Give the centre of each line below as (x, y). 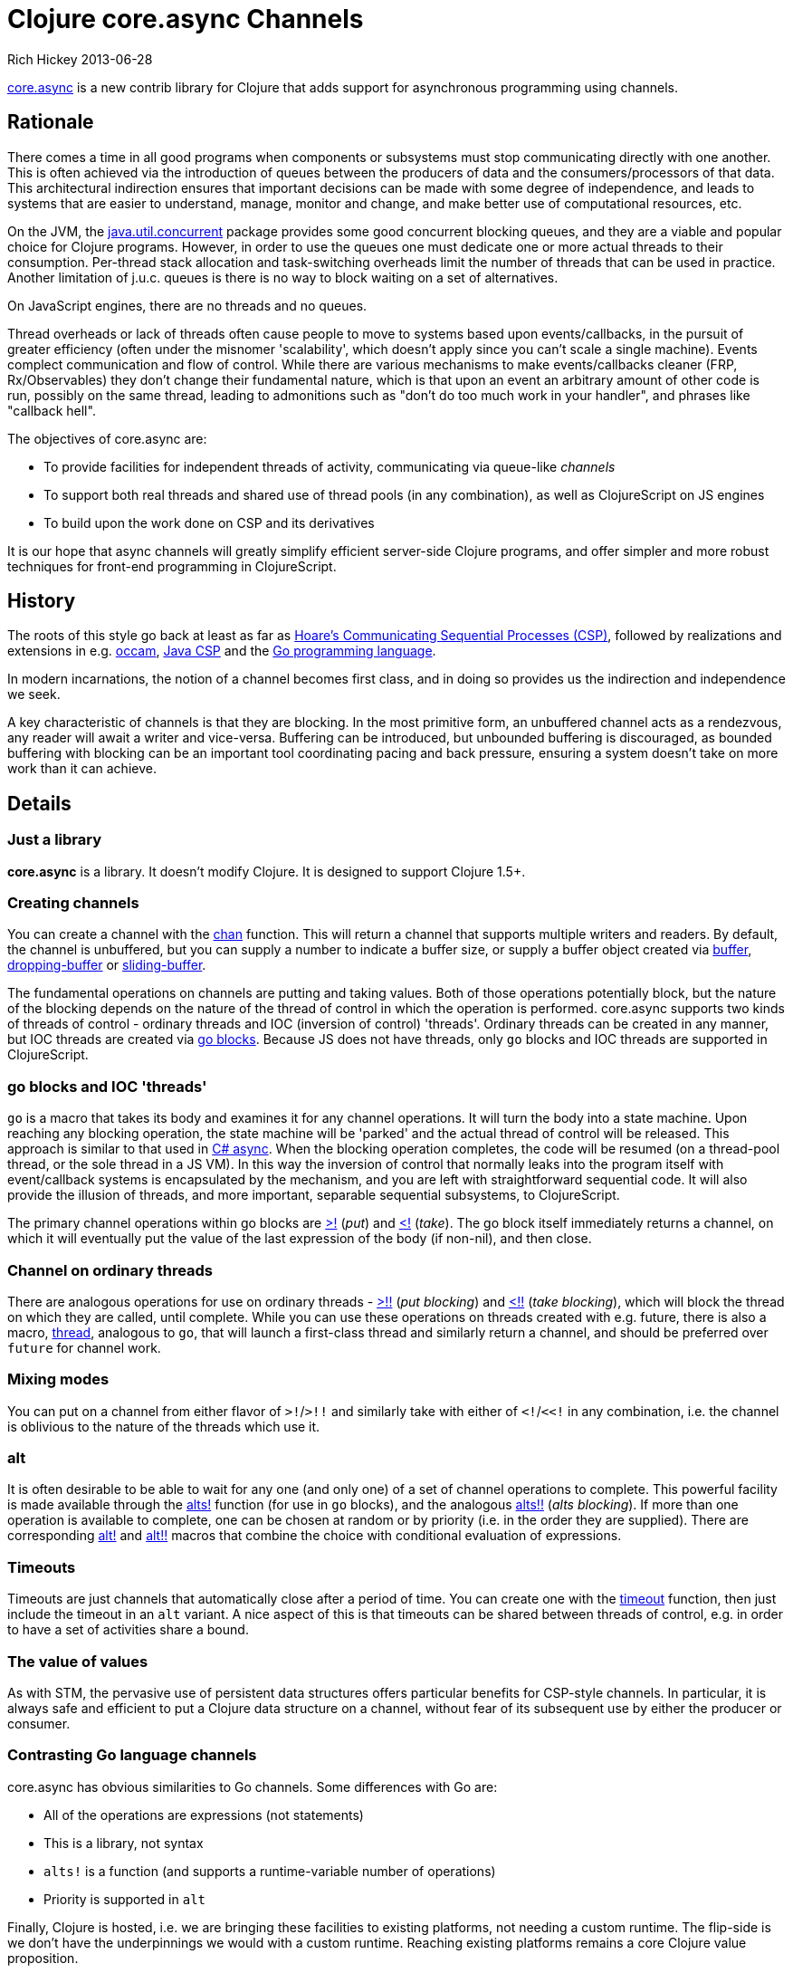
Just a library (55, 840)
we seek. (34, 694)
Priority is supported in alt (125, 1899)
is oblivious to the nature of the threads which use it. (164, 1426)
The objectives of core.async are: (107, 438)
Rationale (51, 122)
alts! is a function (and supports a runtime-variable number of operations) (270, 1871)
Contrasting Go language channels (132, 1755)
